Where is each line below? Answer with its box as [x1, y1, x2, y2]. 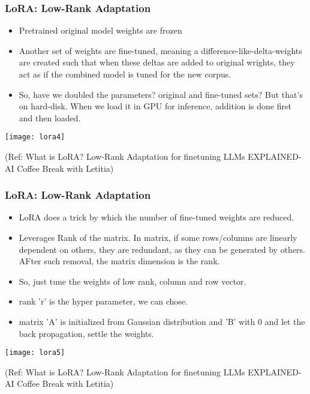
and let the [264, 315, 305, 327]
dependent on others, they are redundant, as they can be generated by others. [19, 243, 306, 255]
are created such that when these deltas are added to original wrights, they [19, 56, 295, 68]
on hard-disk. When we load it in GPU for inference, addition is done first [19, 100, 291, 112]
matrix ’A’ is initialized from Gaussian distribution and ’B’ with [19, 315, 255, 327]
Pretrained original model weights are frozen [19, 24, 182, 37]
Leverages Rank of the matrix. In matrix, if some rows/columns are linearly [19, 231, 297, 244]
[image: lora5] [5, 348, 65, 357]
